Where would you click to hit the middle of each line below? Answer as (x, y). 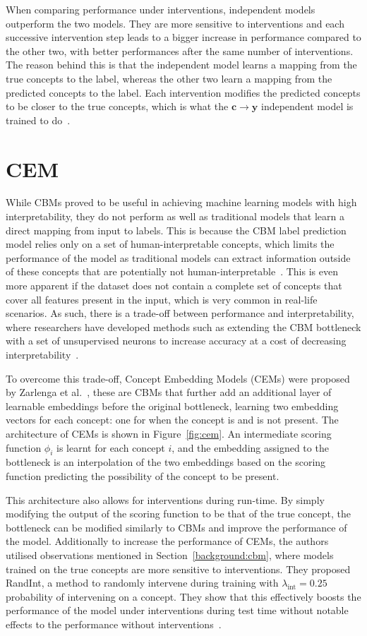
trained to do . (38, 120)
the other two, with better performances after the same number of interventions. (180, 50)
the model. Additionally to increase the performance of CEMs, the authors (167, 541)
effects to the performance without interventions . (114, 624)
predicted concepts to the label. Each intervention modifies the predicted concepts (183, 92)
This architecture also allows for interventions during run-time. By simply (165, 499)
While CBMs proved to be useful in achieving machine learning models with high (181, 202)
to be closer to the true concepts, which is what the (117, 106)
